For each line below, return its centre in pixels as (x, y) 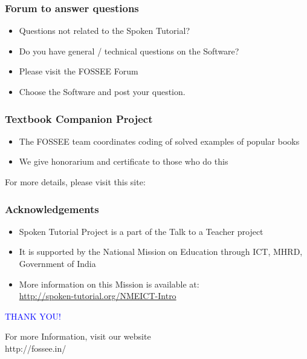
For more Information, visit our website (78, 336)
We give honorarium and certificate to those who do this (124, 161)
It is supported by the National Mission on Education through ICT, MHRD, (161, 252)
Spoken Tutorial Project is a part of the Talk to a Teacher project (141, 231)
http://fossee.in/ (36, 348)
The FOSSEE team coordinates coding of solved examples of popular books (159, 141)
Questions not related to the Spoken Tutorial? (104, 31)
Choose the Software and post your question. (102, 91)
